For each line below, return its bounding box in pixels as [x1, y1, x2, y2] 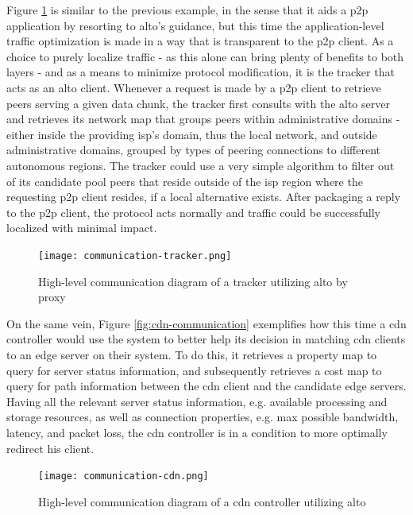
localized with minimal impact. [6, 219, 157, 236]
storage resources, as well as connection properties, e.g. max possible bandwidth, [6, 409, 399, 425]
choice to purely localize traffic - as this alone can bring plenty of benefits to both [6, 48, 404, 64]
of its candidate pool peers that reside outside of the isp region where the [6, 172, 363, 189]
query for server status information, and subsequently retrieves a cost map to [6, 362, 382, 378]
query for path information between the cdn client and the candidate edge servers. [6, 378, 407, 394]
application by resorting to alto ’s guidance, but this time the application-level [6, 17, 384, 33]
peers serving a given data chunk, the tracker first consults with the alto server [6, 95, 390, 111]
